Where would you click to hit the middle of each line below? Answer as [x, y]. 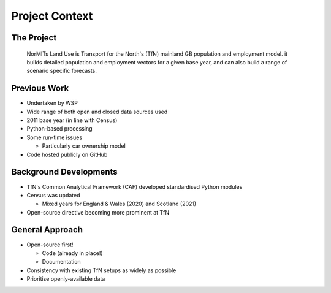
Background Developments [64, 172]
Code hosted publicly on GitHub [67, 154]
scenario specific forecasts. [62, 71]
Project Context [52, 16]
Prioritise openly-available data [66, 279]
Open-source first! [50, 245]
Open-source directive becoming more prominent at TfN [98, 212]
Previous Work [40, 89]
